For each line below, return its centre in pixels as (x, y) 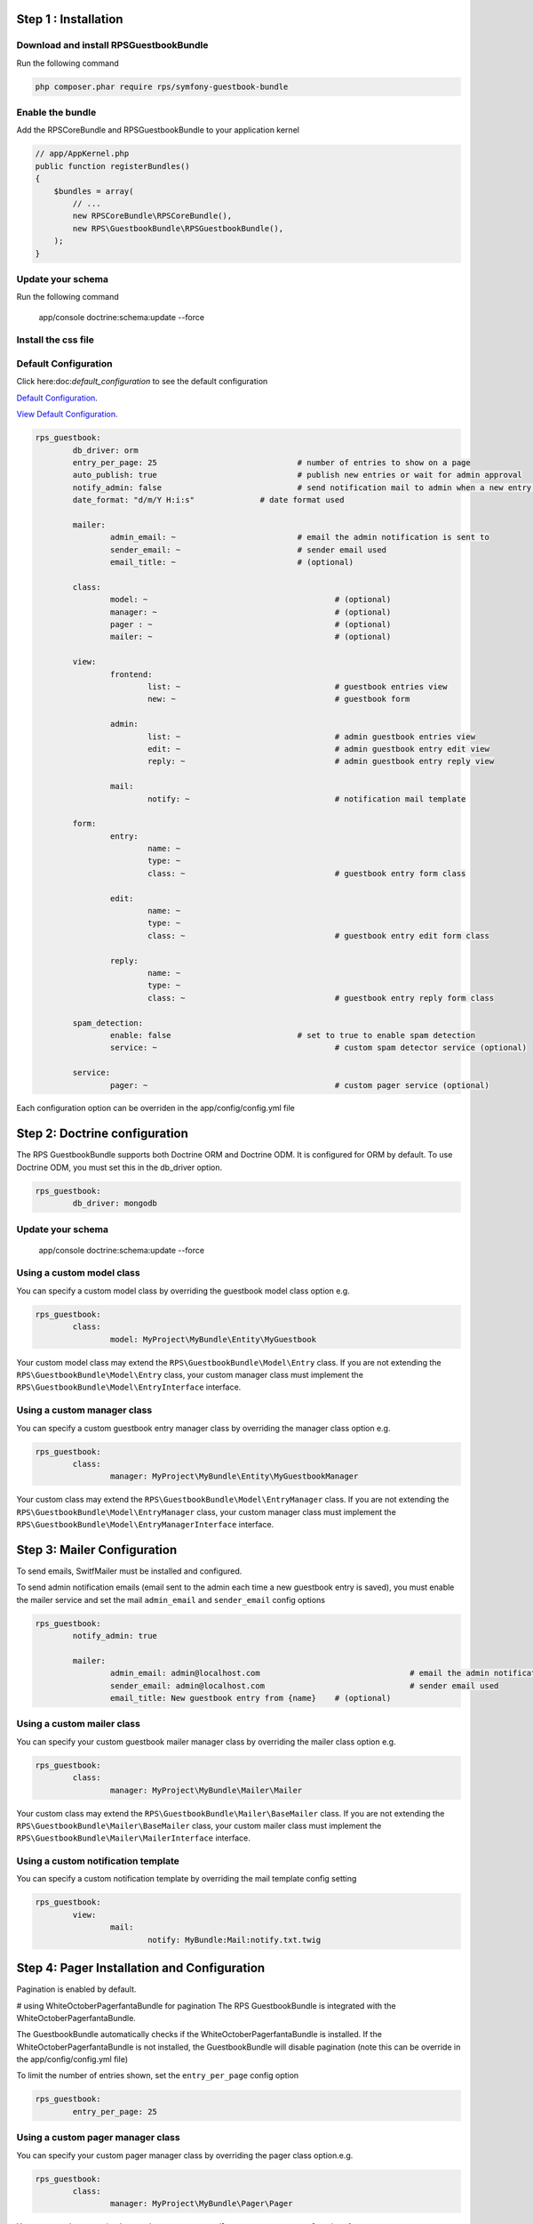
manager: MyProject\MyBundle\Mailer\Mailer (206, 1790)
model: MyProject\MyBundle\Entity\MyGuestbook (213, 1339)
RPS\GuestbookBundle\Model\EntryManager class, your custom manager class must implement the (207, 1511)
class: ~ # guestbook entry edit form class (318, 935)
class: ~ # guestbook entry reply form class (321, 998)
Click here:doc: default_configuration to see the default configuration (142, 382)
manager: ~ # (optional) (251, 612)
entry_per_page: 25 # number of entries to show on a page (271, 462)
